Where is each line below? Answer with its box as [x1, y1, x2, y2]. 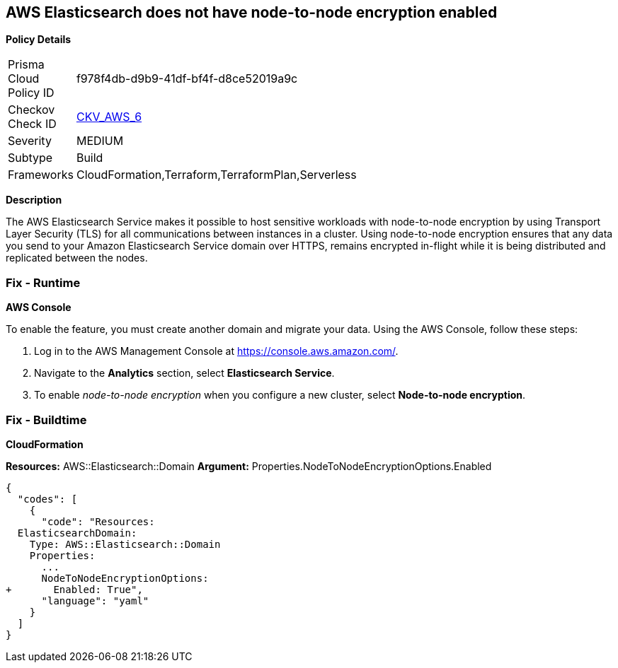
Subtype [8, 151, 53, 165]
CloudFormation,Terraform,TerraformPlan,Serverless [76, 168, 357, 182]
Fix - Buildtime [6, 412, 87, 427]
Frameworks [8, 168, 74, 182]
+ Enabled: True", [6, 583, 143, 595]
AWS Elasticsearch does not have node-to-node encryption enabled [6, 4, 498, 21]
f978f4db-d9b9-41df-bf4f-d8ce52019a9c [76, 71, 298, 86]
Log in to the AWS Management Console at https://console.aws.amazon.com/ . [34, 345, 399, 358]
